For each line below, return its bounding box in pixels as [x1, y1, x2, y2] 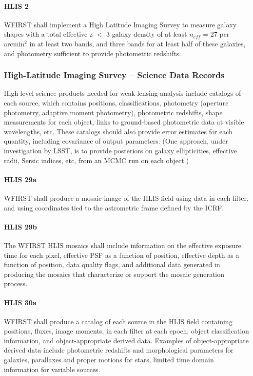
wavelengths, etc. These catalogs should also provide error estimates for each [4, 126, 233, 136]
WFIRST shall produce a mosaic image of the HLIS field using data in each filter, [4, 192, 249, 203]
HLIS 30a [4, 297, 37, 308]
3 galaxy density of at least [106, 29, 187, 39]
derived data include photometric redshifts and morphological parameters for [4, 345, 234, 355]
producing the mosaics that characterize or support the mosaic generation [4, 269, 225, 279]
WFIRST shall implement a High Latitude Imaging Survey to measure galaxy [4, 19, 237, 29]
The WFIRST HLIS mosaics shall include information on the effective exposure [4, 240, 241, 250]
